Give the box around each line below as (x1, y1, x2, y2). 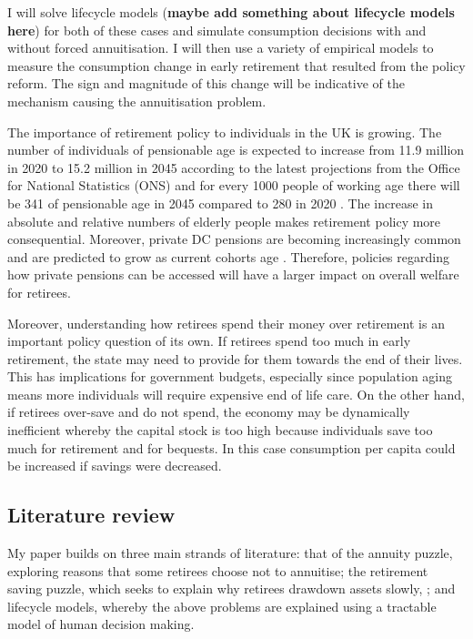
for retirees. (7, 282, 71, 301)
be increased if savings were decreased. (7, 456, 222, 475)
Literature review (7, 501, 176, 529)
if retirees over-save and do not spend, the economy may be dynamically (7, 402, 410, 421)
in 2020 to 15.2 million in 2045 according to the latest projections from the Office (7, 157, 460, 177)
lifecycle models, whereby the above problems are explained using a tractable (7, 596, 437, 615)
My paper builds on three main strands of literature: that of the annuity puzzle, (7, 543, 453, 563)
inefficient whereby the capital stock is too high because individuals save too (7, 421, 433, 440)
